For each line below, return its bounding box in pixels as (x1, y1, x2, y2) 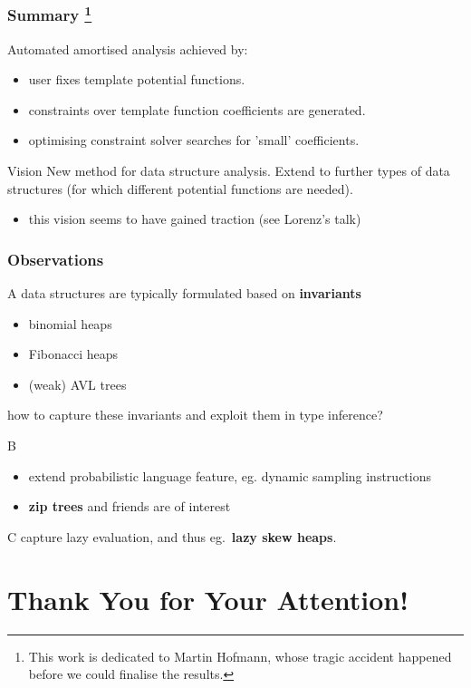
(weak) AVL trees (28, 374, 127, 393)
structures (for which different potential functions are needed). (7, 179, 353, 198)
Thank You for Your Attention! (7, 580, 409, 617)
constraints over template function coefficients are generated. (28, 100, 366, 119)
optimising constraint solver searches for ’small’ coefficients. (28, 131, 360, 150)
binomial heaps (28, 314, 112, 333)
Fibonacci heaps (28, 344, 119, 363)
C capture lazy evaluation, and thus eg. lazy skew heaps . (7, 527, 337, 546)
